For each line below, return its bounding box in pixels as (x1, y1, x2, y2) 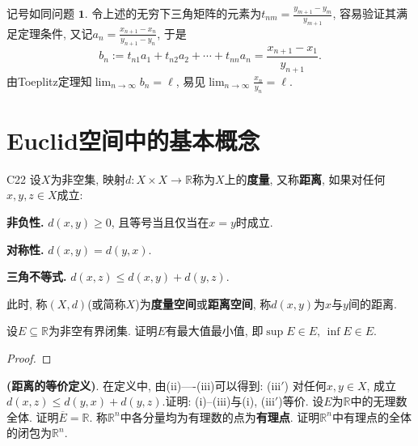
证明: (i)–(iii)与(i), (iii (165, 393, 275, 410)
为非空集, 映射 (50, 170, 125, 187)
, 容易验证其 (332, 5, 396, 21)
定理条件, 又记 (17, 24, 93, 41)
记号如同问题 (6, 5, 74, 21)
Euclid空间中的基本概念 (6, 123, 260, 156)
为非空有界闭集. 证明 (48, 322, 158, 339)
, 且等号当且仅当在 (111, 213, 209, 230)
